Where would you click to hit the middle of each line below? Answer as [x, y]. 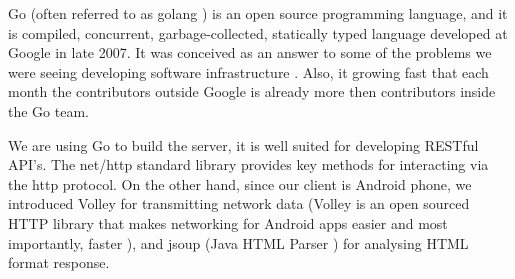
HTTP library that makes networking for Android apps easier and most [228, 222]
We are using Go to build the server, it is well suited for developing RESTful [243, 144]
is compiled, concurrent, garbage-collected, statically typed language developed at [258, 32]
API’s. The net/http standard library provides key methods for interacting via [248, 164]
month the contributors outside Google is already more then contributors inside [252, 91]
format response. [59, 262]
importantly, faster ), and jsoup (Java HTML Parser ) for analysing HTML [238, 242]
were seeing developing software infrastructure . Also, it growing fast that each [248, 71]
